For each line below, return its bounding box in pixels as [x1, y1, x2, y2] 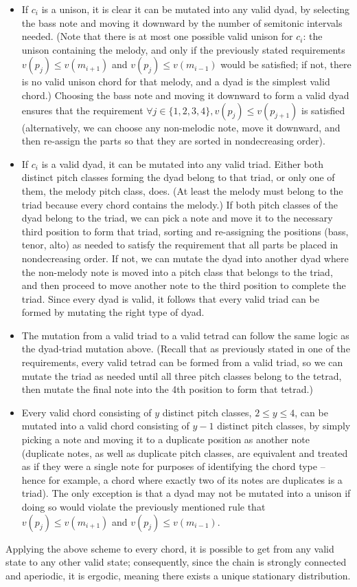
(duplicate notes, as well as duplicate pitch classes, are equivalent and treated [21, 445, 348, 460]
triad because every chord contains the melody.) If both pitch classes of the [21, 197, 338, 211]
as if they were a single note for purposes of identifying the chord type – [21, 459, 325, 473]
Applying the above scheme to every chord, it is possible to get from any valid [5, 541, 334, 555]
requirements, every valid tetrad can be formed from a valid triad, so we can [21, 355, 343, 370]
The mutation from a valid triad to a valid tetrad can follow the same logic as [21, 328, 349, 342]
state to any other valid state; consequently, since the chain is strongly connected [5, 555, 347, 569]
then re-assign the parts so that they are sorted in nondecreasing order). [21, 134, 325, 148]
